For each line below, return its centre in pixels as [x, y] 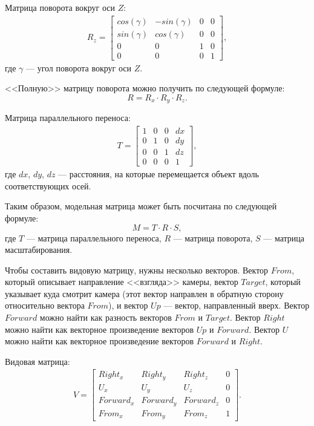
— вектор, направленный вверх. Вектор [237, 305]
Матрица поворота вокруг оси [60, 7]
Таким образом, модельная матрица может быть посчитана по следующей [141, 206]
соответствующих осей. [48, 185]
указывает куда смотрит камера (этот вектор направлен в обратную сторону [144, 293]
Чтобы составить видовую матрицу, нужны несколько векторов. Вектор [137, 270]
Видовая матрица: [38, 361]
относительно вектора [45, 305]
